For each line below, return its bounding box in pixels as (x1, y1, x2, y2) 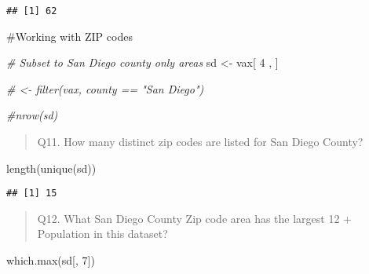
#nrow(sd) (6, 107, 58, 123)
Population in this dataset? (37, 225, 168, 242)
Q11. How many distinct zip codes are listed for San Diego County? (37, 133, 364, 150)
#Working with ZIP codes (6, 27, 133, 44)
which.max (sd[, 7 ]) (6, 252, 95, 269)
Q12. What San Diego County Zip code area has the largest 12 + (37, 210, 352, 226)
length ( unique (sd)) (6, 159, 97, 176)
